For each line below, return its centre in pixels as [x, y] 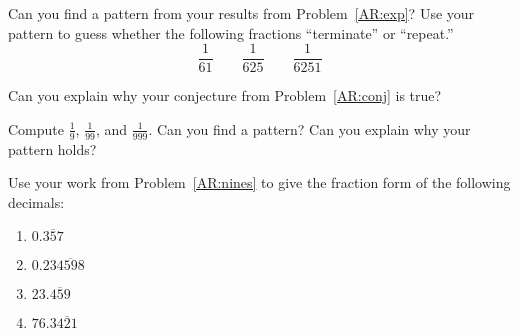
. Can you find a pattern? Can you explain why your [309, 128]
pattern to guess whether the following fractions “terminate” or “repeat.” [231, 32]
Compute [36, 128]
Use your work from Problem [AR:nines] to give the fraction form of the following [259, 182]
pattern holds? [52, 148]
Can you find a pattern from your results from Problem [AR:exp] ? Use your [241, 13]
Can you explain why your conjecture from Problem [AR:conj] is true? [225, 95]
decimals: [36, 201]
